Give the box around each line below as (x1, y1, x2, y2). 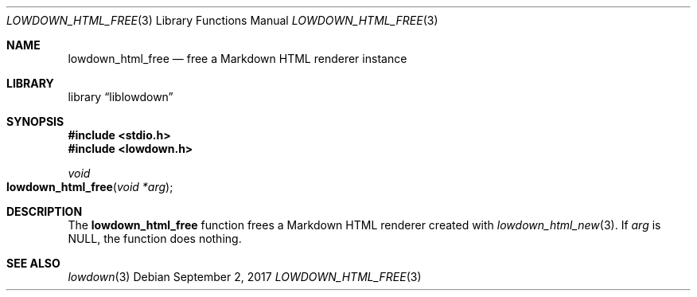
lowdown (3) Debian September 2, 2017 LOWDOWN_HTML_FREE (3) (68, 270, 422, 283)
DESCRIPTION (6, 205, 83, 218)
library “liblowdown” (68, 90, 173, 104)
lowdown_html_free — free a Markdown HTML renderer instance (68, 52, 407, 65)
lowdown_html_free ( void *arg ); (6, 180, 173, 193)
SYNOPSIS (6, 115, 64, 128)
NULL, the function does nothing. (68, 232, 242, 245)
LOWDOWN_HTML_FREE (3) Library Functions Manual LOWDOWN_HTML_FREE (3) (6, 14, 438, 27)
